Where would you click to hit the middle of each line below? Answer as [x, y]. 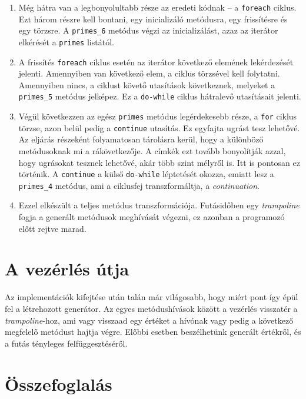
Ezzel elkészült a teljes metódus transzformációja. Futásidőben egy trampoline [159, 205]
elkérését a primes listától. [66, 41]
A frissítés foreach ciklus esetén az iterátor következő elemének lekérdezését [156, 61]
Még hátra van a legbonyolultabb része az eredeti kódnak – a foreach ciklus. [157, 7]
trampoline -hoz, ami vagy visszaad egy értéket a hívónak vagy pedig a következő [149, 320]
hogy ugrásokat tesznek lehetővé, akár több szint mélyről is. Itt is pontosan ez [159, 162]
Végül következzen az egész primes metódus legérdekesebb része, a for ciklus [158, 116]
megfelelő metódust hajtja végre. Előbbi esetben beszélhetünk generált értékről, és [153, 332]
